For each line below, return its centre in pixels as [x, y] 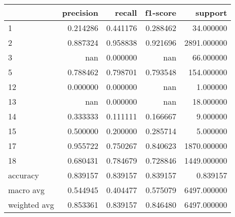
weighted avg [31, 205]
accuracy [24, 175]
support [211, 12]
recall [126, 12]
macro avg [27, 190]
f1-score [161, 12]
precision [80, 12]
